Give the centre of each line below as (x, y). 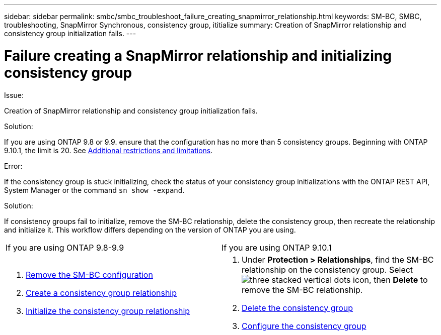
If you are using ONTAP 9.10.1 (277, 247)
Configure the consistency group (304, 326)
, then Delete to (398, 280)
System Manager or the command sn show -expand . (94, 190)
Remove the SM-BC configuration (89, 274)
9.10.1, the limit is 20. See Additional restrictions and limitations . (108, 150)
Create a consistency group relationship (101, 293)
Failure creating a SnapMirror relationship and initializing (198, 55)
